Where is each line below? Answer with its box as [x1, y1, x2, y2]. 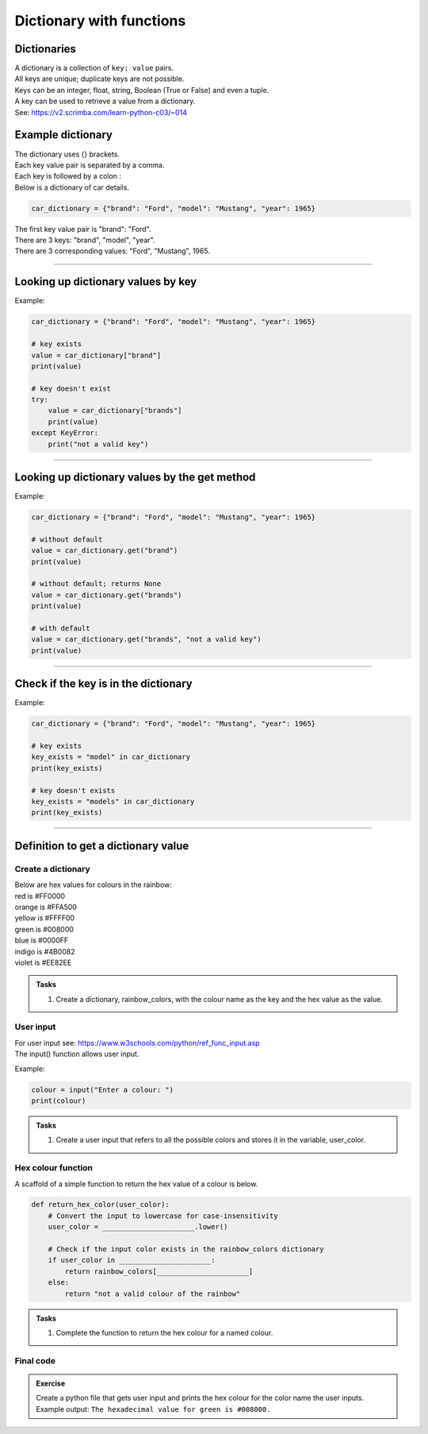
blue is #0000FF [14, 935, 69, 945]
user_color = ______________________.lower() [48, 1223, 228, 1232]
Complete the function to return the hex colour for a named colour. [55, 1328, 273, 1337]
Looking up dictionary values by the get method [14, 471, 256, 484]
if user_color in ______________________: [48, 1255, 216, 1265]
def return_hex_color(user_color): [31, 1200, 170, 1209]
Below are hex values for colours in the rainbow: [14, 880, 172, 889]
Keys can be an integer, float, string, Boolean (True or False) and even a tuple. [14, 85, 269, 94]
